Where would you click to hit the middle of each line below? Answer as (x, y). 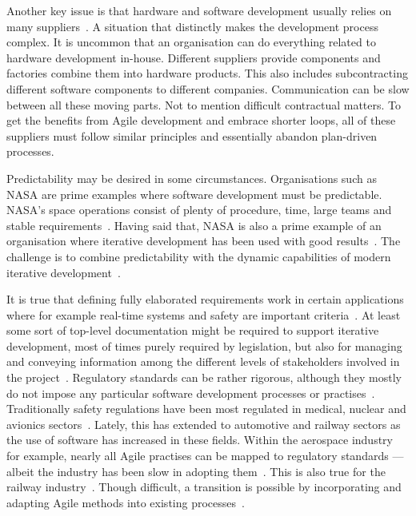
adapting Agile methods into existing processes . (126, 502)
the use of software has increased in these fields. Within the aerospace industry (200, 440)
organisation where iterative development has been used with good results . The (204, 241)
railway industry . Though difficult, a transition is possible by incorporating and (204, 487)
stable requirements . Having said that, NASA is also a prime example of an (194, 225)
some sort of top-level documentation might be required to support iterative (193, 330)
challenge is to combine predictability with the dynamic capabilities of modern (199, 256)
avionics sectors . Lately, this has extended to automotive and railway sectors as (204, 424)
